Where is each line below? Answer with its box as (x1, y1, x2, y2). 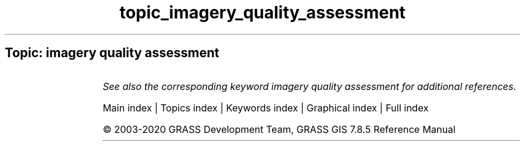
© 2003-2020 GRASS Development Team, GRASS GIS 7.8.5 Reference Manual (102, 123, 456, 135)
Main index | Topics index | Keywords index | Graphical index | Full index (102, 101, 429, 114)
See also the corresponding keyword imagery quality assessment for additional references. (102, 80, 517, 92)
